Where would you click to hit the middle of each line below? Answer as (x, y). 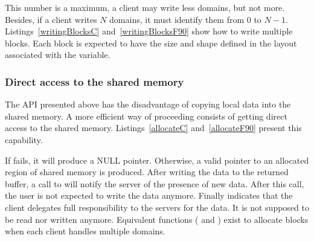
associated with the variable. (58, 55)
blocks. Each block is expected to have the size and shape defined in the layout (151, 43)
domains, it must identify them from (177, 19)
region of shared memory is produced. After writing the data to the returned (147, 172)
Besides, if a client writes (51, 19)
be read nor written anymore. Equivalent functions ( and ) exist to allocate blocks (157, 219)
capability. (24, 139)
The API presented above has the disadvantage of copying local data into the (148, 104)
